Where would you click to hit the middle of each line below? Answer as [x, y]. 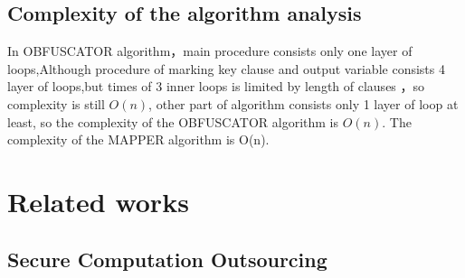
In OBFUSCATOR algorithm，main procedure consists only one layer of [210, 51]
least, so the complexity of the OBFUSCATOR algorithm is [173, 121]
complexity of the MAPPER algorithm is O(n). [138, 139]
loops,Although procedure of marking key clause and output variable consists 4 [226, 68]
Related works [98, 201]
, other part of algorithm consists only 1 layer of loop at [304, 103]
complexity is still [56, 103]
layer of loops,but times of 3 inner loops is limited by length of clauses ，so [216, 86]
